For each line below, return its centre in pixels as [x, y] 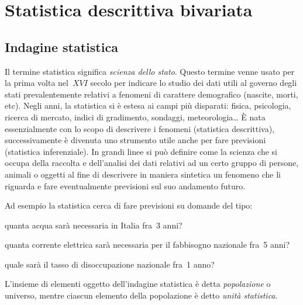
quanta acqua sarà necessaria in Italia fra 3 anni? [94, 225]
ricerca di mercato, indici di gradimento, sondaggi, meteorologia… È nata [135, 117]
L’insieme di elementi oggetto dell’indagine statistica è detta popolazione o [138, 284]
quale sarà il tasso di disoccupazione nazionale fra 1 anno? [110, 264]
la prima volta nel [37, 83]
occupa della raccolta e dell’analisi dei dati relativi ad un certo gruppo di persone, [152, 163]
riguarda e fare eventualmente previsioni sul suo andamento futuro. [125, 186]
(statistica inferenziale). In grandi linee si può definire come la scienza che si [141, 151]
